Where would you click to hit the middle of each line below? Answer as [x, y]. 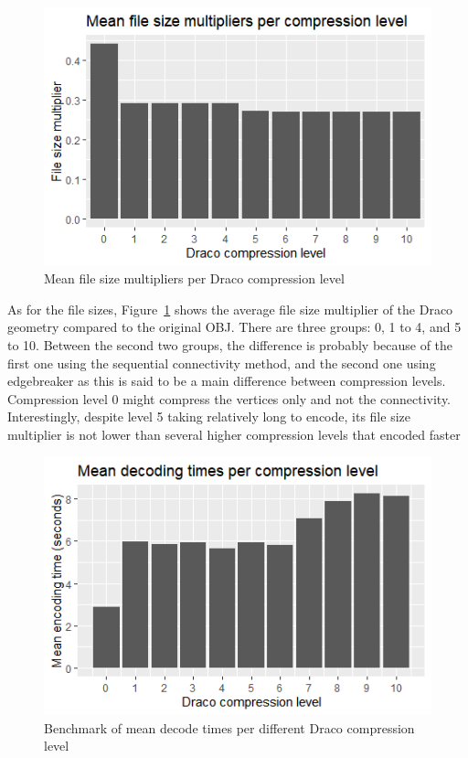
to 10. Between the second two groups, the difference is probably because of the [230, 345]
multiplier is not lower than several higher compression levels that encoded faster [234, 434]
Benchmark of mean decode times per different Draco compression [229, 727]
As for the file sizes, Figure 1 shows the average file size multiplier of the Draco [230, 309]
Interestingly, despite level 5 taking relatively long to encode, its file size [209, 416]
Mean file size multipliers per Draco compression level [194, 278]
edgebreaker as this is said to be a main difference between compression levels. [227, 381]
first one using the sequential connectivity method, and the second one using [222, 363]
